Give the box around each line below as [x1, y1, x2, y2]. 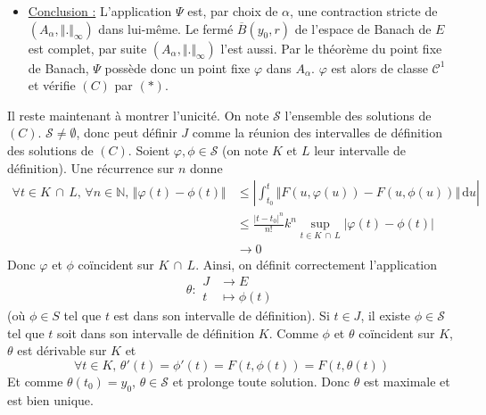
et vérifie [28, 76, 76, 95]
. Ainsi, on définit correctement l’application [195, 255, 437, 274]
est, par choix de [187, 2, 278, 20]
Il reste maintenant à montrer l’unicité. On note [7, 105, 269, 124]
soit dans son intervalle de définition [57, 323, 255, 342]
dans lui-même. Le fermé [98, 19, 234, 37]
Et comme [7, 371, 63, 390]
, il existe [360, 306, 411, 324]
